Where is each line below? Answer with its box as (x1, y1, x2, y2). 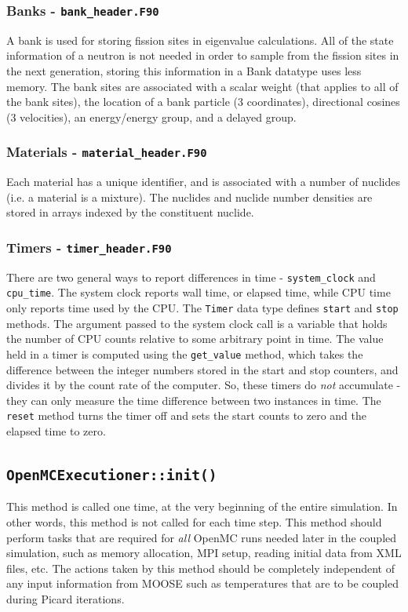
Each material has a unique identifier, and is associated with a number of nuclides (6, 173, 400, 190)
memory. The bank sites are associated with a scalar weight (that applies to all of (6, 78, 399, 94)
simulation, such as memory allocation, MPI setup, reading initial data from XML (6, 545, 402, 561)
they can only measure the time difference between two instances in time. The (6, 392, 381, 408)
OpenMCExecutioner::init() (6, 466, 217, 483)
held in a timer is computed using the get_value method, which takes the (6, 345, 363, 362)
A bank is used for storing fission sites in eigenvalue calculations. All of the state (6, 31, 394, 48)
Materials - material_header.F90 (6, 142, 207, 162)
